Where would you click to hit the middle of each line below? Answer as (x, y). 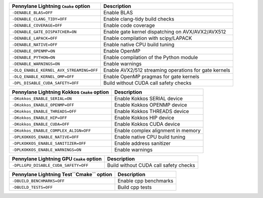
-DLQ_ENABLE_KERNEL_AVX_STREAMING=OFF (55, 70)
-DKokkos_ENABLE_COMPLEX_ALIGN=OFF (51, 130)
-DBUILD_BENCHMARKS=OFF (38, 181)
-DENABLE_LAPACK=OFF (35, 38)
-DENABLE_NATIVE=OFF (35, 45)
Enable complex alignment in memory (157, 130)
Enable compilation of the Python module (150, 57)
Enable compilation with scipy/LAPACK (148, 38)
